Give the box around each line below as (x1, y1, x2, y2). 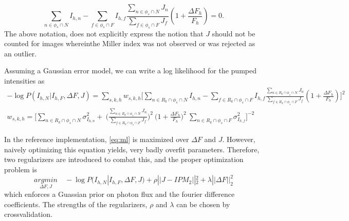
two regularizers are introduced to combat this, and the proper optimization (4, 154, 244, 165)
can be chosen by (176, 198, 230, 209)
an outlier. (4, 48, 37, 58)
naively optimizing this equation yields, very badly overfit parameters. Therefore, (4, 144, 260, 154)
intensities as (4, 75, 45, 86)
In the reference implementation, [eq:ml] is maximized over (4, 134, 189, 145)
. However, (222, 134, 255, 145)
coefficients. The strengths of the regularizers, (4, 198, 148, 209)
